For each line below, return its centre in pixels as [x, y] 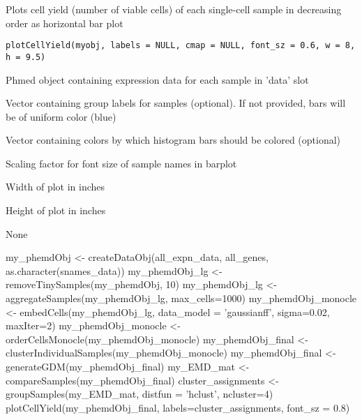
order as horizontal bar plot [65, 23]
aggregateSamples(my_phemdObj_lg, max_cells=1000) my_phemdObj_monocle [181, 298]
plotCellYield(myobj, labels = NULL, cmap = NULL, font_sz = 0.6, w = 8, [181, 46]
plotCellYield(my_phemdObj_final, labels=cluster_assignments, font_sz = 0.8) [178, 407]
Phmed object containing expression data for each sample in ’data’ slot [157, 79]
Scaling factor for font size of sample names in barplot [121, 163]
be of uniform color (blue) [61, 116]
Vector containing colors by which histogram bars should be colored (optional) [173, 140]
